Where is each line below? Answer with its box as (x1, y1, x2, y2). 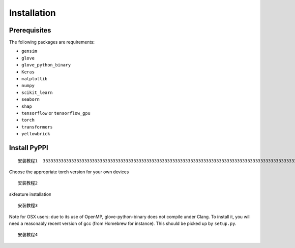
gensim (21, 48, 37, 54)
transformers (21, 124, 53, 130)
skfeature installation (9, 191, 52, 197)
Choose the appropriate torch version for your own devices (9, 169, 129, 175)
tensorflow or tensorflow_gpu (21, 110, 90, 116)
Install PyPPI (9, 143, 49, 152)
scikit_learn (21, 90, 53, 95)
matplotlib (21, 76, 48, 82)
